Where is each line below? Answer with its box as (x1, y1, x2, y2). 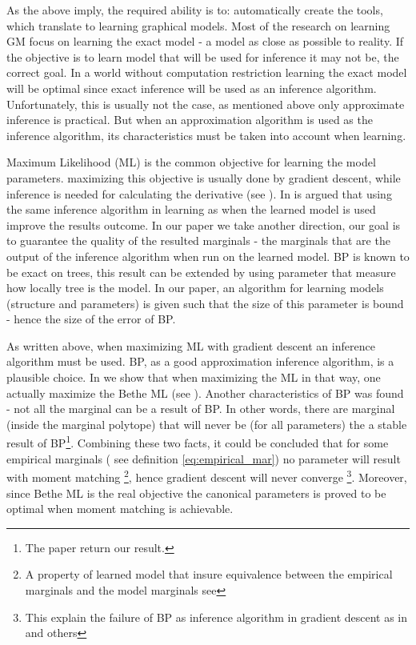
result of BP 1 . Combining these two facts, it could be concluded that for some (6, 432, 389, 451)
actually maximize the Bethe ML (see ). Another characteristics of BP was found (6, 384, 404, 401)
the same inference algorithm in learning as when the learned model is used (6, 201, 376, 218)
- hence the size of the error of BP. (6, 310, 176, 327)
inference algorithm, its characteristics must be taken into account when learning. (6, 126, 406, 143)
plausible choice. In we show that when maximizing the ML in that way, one (6, 369, 381, 386)
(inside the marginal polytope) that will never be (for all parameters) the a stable (6, 415, 407, 432)
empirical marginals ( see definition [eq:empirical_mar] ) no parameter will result (6, 450, 401, 467)
